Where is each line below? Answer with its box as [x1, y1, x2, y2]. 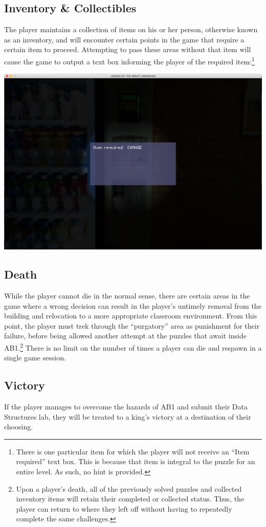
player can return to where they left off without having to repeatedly [16, 503, 232, 514]
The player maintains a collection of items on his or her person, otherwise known [4, 24, 258, 35]
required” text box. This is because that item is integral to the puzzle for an [16, 456, 255, 467]
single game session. [4, 352, 66, 363]
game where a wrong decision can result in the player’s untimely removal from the [4, 300, 261, 311]
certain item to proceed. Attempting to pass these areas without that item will [4, 44, 251, 55]
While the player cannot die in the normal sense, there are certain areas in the [4, 290, 250, 301]
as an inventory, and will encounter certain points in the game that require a [4, 34, 245, 44]
